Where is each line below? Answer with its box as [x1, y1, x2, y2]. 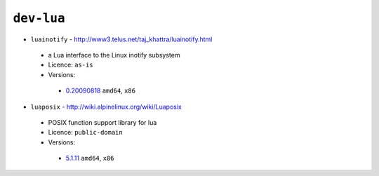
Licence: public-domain [48, 128, 123, 137]
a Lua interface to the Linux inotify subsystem [48, 50, 180, 59]
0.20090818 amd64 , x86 [65, 86, 136, 95]
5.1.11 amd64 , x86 [65, 154, 115, 163]
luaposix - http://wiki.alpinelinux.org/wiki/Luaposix [30, 102, 182, 111]
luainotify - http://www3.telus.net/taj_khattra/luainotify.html [30, 35, 213, 43]
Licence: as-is [48, 60, 94, 69]
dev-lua [13, 11, 66, 26]
